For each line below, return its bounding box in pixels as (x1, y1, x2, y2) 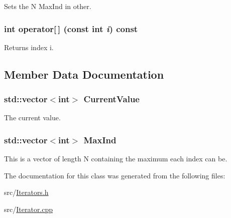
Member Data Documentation (4, 66, 164, 82)
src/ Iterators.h (4, 187, 49, 197)
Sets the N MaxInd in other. (4, 1, 91, 11)
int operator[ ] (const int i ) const (4, 22, 138, 35)
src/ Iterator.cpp (4, 204, 53, 214)
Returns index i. (4, 42, 54, 52)
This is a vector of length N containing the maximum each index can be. (4, 153, 227, 164)
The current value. (4, 112, 61, 123)
